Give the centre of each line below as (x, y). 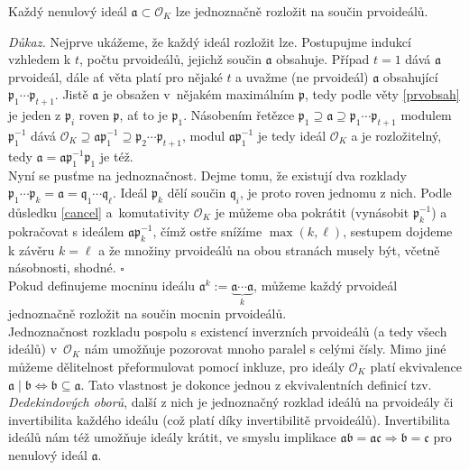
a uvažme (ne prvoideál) (302, 76)
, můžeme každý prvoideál (326, 285)
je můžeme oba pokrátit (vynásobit (312, 212)
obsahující (410, 76)
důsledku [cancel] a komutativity (99, 212)
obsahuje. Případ (323, 59)
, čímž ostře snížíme (207, 230)
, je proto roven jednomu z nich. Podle (345, 193)
